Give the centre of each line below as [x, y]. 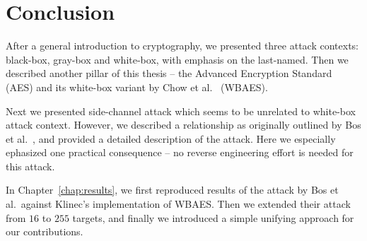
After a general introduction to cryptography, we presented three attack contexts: [182, 46]
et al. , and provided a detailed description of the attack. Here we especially [171, 138]
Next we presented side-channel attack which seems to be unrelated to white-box [181, 111]
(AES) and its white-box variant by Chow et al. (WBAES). [137, 87]
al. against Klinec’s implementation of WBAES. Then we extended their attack [178, 204]
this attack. [30, 166]
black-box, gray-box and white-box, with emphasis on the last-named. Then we [177, 59]
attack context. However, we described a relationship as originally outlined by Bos [183, 125]
